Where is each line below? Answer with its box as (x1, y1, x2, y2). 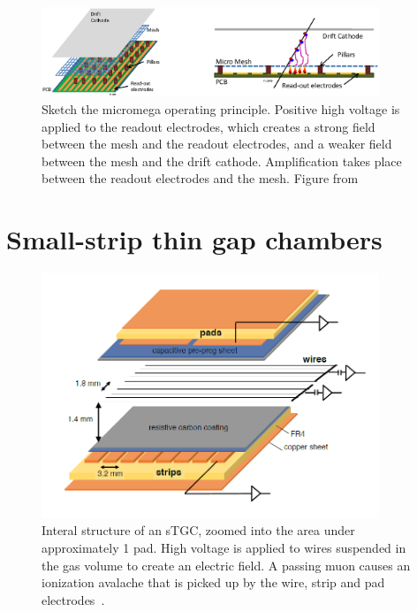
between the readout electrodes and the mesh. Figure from (42, 169, 359, 187)
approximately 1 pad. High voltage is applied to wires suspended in (42, 539, 406, 557)
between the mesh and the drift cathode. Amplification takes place (42, 151, 402, 170)
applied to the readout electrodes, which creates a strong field (42, 117, 375, 135)
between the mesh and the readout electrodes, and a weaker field (42, 134, 392, 153)
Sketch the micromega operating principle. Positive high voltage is (42, 99, 400, 118)
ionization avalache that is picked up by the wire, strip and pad (42, 573, 385, 592)
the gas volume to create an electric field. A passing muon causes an (42, 555, 411, 574)
